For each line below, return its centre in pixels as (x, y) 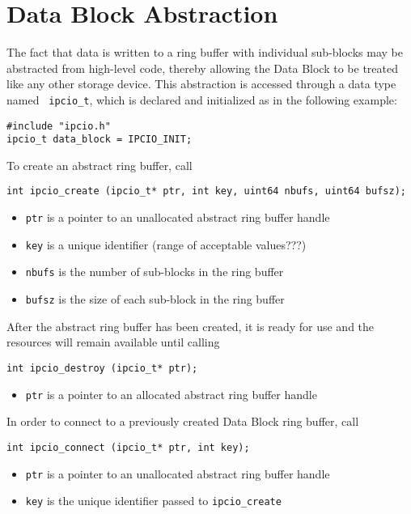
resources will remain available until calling (113, 342)
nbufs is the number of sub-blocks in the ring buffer (155, 272)
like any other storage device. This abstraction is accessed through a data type (201, 84)
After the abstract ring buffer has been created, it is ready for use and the (191, 326)
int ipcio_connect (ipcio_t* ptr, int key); (128, 447)
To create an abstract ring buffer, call (100, 165)
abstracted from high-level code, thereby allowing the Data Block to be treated (202, 68)
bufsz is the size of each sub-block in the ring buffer (155, 299)
